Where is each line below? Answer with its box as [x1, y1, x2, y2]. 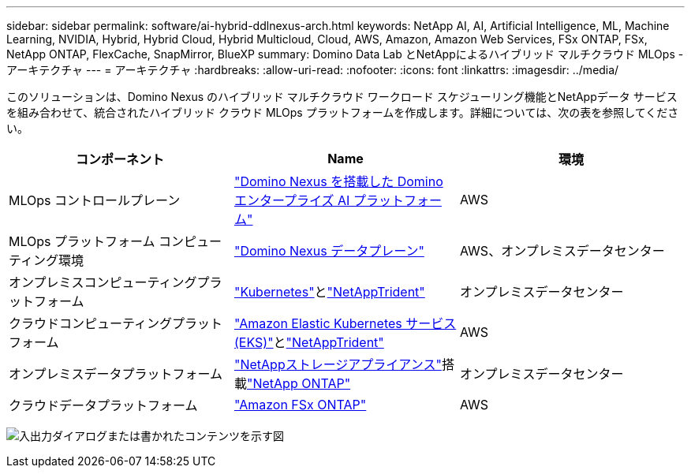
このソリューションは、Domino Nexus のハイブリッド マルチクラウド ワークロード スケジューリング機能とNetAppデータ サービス [6, 90, 678, 103]
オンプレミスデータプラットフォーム [9, 366, 223, 382]
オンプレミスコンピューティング [9, 274, 197, 290]
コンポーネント [75, 151, 164, 167]
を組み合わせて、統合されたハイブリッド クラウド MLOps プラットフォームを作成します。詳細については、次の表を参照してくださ [6, 106, 679, 119]
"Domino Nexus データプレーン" [233, 243, 424, 259]
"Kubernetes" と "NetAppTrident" [233, 284, 425, 300]
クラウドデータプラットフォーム [9, 397, 198, 413]
